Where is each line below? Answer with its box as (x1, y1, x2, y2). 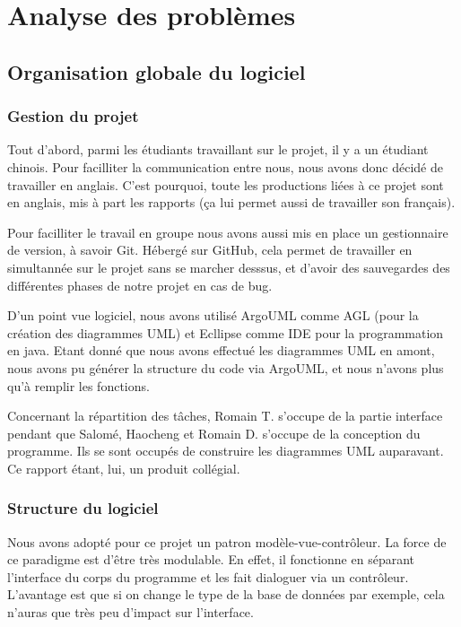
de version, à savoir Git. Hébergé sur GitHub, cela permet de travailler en (7, 240, 413, 259)
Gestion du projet (7, 105, 139, 127)
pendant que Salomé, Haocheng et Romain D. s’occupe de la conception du (7, 423, 421, 442)
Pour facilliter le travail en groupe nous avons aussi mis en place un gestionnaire (7, 222, 448, 241)
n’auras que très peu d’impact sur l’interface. (7, 603, 254, 622)
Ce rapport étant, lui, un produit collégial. (7, 458, 240, 477)
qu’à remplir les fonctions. (7, 376, 150, 395)
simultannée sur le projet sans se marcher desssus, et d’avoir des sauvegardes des (7, 257, 450, 276)
